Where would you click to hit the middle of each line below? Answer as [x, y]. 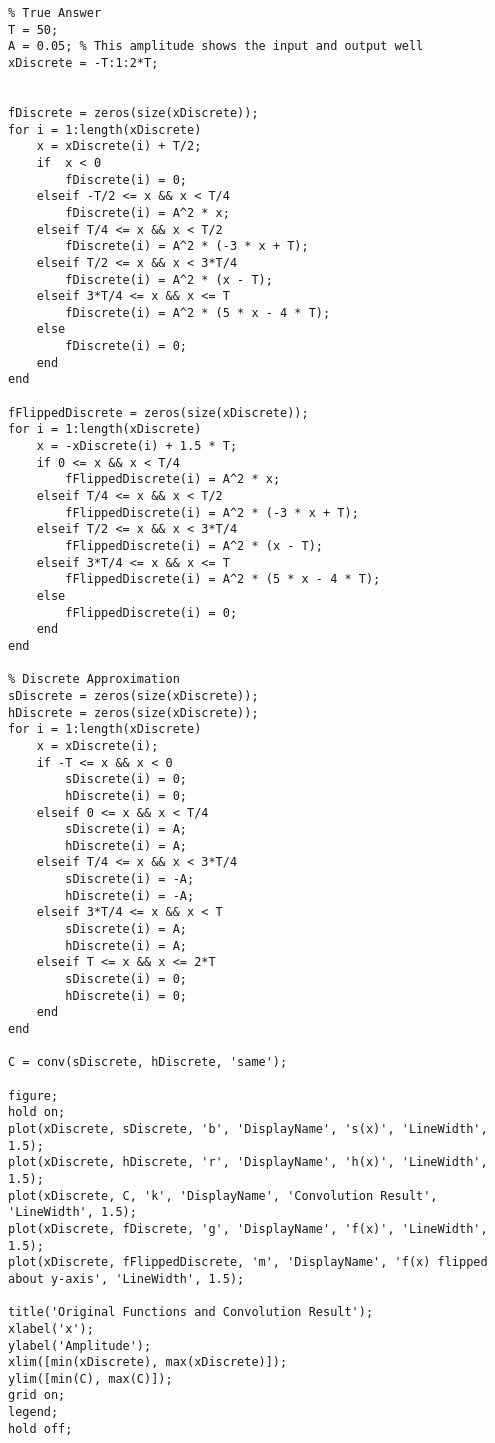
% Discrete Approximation [94, 679]
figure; [33, 1095]
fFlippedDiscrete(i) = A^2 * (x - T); [194, 546]
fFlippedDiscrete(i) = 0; [151, 612]
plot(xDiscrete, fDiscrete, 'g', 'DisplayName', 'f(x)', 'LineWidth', [248, 1228]
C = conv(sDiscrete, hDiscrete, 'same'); [148, 1062]
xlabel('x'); [51, 1328]
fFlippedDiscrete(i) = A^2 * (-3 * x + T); [212, 512]
